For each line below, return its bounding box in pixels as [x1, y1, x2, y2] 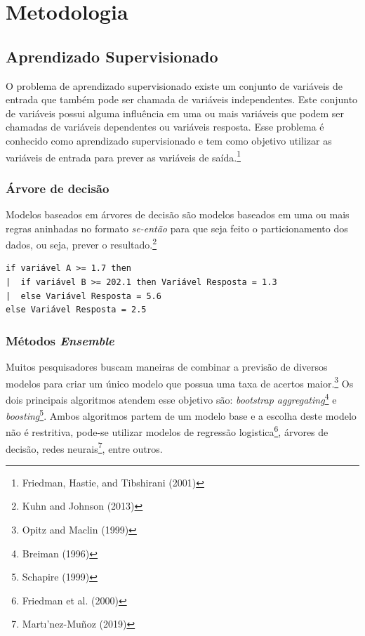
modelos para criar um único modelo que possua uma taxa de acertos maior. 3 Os [6, 373, 354, 390]
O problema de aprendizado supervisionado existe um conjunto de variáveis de [6, 78, 343, 93]
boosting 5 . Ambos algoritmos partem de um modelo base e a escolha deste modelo [6, 406, 357, 423]
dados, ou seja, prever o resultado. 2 [6, 235, 157, 251]
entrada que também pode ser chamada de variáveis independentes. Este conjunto [6, 92, 358, 107]
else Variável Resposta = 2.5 [6, 305, 147, 315]
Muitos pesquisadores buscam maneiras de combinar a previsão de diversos [6, 359, 328, 374]
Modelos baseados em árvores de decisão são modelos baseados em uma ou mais [6, 207, 350, 222]
